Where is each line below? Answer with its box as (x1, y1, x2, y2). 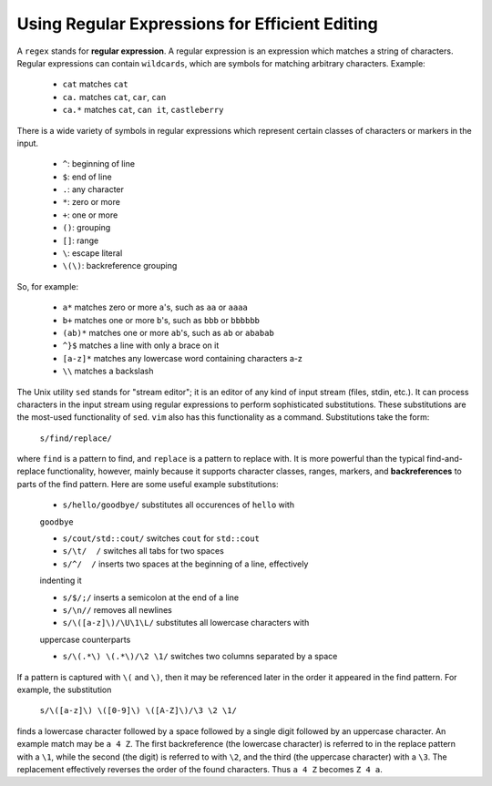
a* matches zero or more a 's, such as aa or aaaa (62, 301, 248, 313)
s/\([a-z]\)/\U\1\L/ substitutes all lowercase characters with (62, 618, 310, 628)
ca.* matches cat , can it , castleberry (62, 105, 224, 116)
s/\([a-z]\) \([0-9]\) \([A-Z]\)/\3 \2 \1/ (39, 706, 237, 716)
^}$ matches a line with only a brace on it (62, 340, 220, 351)
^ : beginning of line (62, 158, 136, 169)
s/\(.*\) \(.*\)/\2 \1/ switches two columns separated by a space (62, 651, 338, 662)
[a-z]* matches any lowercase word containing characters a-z (62, 352, 302, 363)
